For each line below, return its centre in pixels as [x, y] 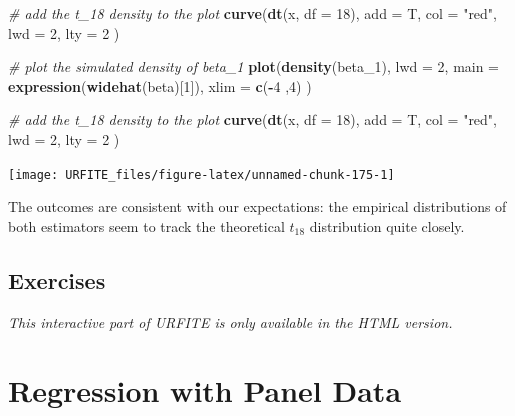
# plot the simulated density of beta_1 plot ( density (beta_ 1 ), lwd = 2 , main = [254, 66]
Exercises [57, 279]
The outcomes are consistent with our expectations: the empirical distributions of [257, 206]
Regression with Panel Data [205, 390]
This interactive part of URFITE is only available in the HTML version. [230, 321]
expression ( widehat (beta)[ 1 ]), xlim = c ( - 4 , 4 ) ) [160, 85]
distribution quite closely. [387, 225]
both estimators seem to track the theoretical [146, 225]
